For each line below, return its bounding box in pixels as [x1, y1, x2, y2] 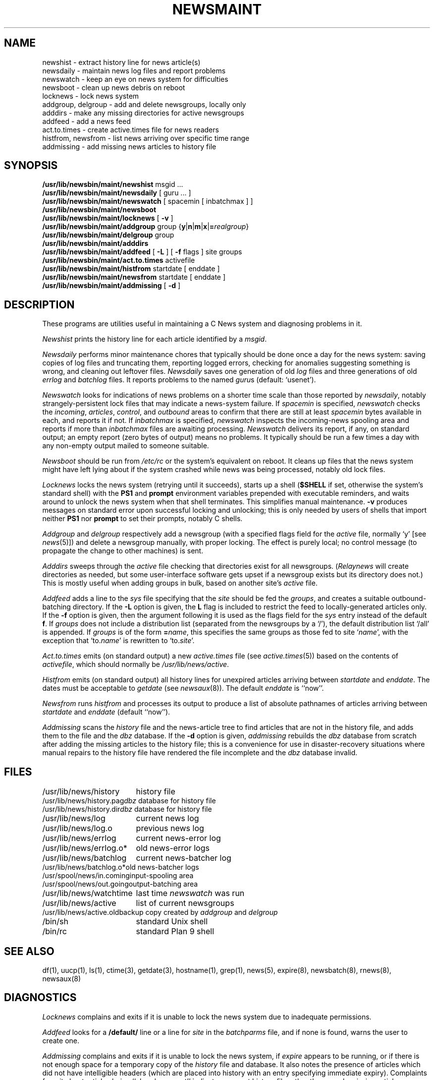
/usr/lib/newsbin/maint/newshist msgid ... [42, 180, 183, 189]
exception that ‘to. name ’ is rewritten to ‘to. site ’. [42, 636, 195, 645]
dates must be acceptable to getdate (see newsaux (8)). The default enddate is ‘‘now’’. [42, 684, 324, 693]
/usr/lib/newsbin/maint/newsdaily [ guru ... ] [42, 188, 191, 197]
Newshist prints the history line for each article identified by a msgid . [42, 335, 267, 344]
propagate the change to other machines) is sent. [42, 546, 204, 555]
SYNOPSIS [4, 159, 58, 172]
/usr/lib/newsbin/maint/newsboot [42, 205, 157, 214]
